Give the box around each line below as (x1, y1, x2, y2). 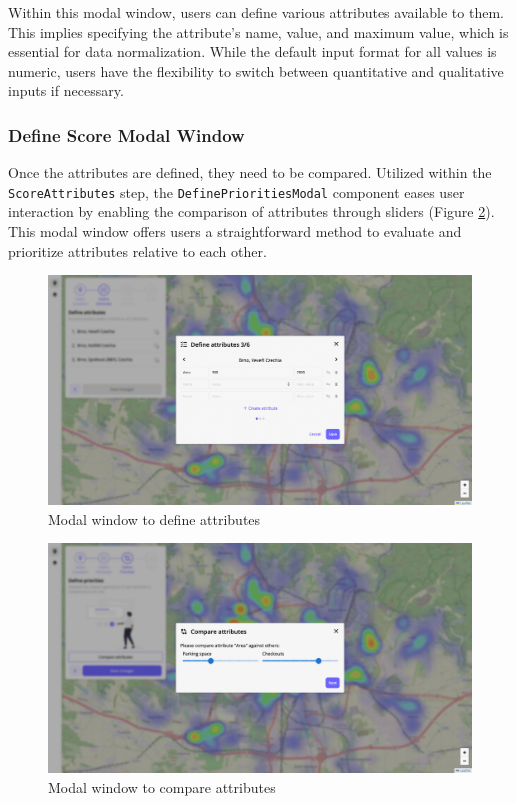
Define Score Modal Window (8, 122, 245, 147)
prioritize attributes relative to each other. (8, 240, 267, 261)
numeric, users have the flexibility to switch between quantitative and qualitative (8, 60, 504, 81)
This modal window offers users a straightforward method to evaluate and (8, 221, 462, 242)
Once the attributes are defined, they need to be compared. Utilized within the (8, 162, 492, 183)
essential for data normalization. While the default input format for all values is (8, 41, 497, 62)
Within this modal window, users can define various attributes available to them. (8, 2, 504, 22)
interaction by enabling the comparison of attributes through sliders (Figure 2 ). (8, 201, 495, 222)
